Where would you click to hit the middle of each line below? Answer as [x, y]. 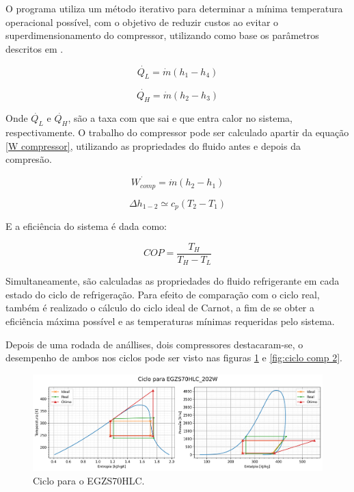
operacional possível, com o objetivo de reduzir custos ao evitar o [142, 22]
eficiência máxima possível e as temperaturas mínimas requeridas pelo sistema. [170, 321]
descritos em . [35, 48]
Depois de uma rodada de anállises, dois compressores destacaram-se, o [154, 344]
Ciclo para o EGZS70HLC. [89, 480]
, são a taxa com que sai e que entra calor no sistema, [180, 118]
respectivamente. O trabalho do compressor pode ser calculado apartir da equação [177, 132]
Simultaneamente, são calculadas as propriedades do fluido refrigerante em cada [173, 281]
